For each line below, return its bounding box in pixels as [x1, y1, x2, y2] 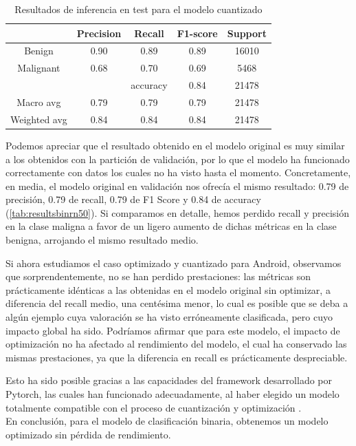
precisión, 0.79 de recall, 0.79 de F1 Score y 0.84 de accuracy [5, 192, 261, 206]
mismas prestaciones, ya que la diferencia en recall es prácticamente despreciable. [5, 350, 348, 364]
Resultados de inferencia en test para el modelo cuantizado [14, 2, 263, 16]
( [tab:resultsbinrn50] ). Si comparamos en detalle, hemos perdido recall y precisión [5, 205, 349, 220]
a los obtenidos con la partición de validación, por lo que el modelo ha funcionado [5, 151, 350, 166]
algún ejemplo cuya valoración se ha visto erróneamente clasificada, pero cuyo [5, 310, 333, 324]
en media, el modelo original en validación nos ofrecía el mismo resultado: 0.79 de [5, 178, 349, 193]
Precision [76, 25, 122, 40]
